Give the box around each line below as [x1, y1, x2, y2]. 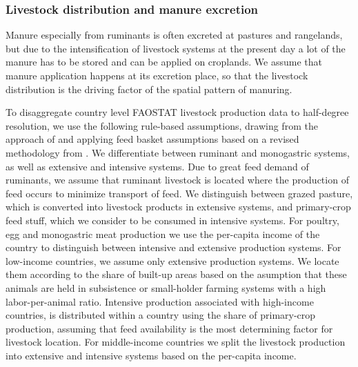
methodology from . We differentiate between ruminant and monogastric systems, [6, 145, 350, 159]
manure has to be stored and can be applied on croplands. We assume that [6, 54, 323, 69]
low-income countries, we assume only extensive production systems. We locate [6, 253, 339, 268]
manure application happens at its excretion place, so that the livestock [6, 68, 308, 82]
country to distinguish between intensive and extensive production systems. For [6, 240, 341, 255]
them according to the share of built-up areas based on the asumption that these [6, 267, 347, 281]
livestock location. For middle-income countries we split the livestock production [6, 335, 346, 349]
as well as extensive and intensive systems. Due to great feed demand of [6, 159, 309, 173]
